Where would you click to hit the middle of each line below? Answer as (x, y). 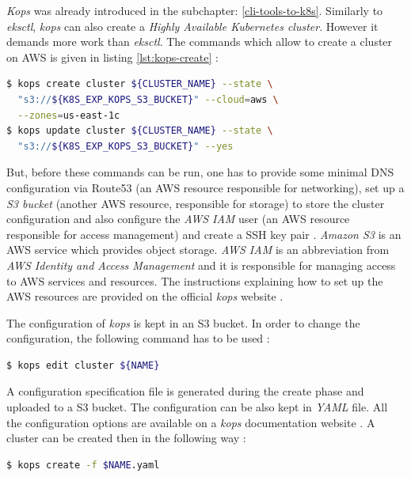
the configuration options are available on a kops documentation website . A (191, 422)
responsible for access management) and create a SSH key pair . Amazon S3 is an (204, 234)
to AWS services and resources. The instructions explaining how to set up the (195, 280)
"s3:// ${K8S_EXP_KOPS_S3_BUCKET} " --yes (126, 146)
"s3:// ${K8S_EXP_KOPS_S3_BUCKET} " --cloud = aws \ (148, 99)
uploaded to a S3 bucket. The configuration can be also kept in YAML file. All (197, 407)
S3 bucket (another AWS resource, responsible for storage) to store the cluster (196, 203)
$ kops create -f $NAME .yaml (83, 465)
